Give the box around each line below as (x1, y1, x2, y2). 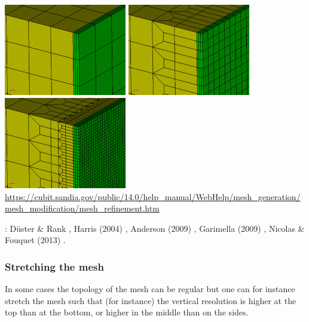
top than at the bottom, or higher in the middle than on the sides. (5, 306, 249, 318)
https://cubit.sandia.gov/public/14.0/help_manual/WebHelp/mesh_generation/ (5, 190, 301, 203)
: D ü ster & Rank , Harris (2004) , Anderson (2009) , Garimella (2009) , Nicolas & (5, 222, 305, 234)
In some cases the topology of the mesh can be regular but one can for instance (5, 283, 295, 295)
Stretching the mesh (5, 259, 104, 274)
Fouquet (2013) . (5, 234, 66, 246)
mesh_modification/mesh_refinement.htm (5, 202, 160, 214)
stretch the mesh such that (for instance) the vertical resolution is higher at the (5, 294, 296, 306)
